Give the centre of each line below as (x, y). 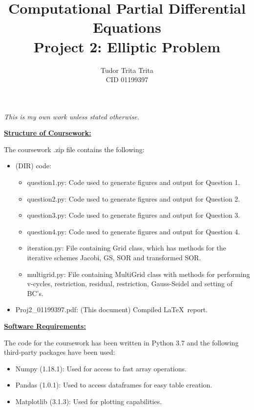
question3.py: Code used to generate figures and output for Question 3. (134, 215)
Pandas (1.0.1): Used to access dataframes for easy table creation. (114, 385)
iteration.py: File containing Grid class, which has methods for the (127, 248)
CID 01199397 (127, 80)
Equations (127, 27)
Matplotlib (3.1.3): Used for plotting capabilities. (89, 401)
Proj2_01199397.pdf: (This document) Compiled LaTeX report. (112, 309)
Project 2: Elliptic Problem (127, 46)
